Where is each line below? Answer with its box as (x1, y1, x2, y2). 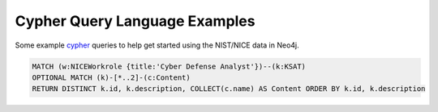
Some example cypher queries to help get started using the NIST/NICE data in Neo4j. (15, 40, 299, 50)
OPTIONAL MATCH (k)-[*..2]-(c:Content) (32, 73, 191, 82)
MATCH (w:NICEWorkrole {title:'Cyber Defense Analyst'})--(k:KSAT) (32, 61, 307, 71)
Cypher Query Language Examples (15, 12, 255, 30)
